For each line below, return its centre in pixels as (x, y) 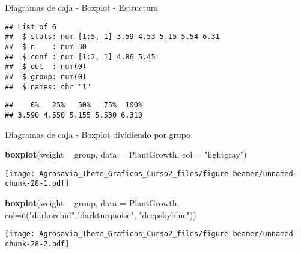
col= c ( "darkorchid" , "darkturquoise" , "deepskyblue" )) (101, 214)
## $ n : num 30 (46, 46)
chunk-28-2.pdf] (37, 244)
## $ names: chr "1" (48, 87)
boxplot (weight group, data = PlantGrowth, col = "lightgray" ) (126, 154)
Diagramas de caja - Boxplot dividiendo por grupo (98, 134)
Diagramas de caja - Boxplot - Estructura (82, 7)
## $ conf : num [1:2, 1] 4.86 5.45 (80, 57)
